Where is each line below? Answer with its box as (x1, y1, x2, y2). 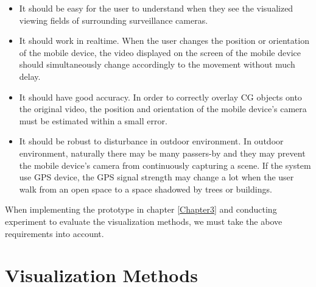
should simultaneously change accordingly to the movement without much (19, 58, 295, 71)
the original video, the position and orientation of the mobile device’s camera (19, 102, 307, 115)
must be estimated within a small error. (19, 114, 167, 127)
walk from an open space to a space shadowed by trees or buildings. (19, 182, 272, 195)
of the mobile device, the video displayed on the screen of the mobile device (19, 46, 301, 58)
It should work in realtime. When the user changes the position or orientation (19, 34, 309, 47)
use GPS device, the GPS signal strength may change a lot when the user (19, 171, 294, 183)
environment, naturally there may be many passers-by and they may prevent (19, 146, 306, 159)
